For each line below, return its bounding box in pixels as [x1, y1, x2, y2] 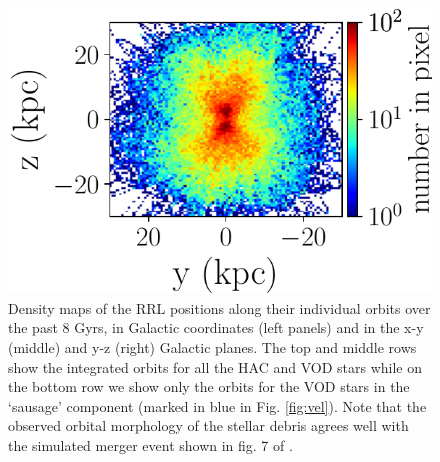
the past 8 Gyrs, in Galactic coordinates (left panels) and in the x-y [8, 317, 424, 338]
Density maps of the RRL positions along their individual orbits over [8, 297, 431, 318]
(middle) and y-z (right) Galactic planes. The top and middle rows [8, 337, 417, 358]
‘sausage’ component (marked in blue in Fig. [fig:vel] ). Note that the [8, 395, 427, 416]
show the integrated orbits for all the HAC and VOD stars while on [8, 356, 423, 377]
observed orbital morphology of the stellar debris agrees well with [8, 415, 409, 436]
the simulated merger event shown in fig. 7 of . [8, 435, 293, 456]
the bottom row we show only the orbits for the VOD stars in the [8, 376, 410, 397]
